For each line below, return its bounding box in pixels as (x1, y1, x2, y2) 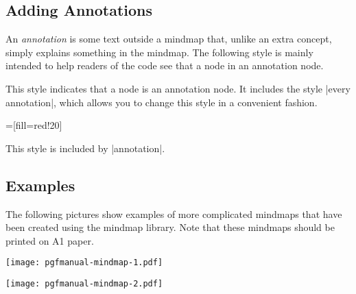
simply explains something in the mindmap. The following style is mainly (5, 45, 313, 59)
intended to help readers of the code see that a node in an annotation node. (5, 58, 324, 73)
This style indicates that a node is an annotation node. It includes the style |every (5, 81, 351, 95)
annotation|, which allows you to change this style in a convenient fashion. (5, 95, 318, 109)
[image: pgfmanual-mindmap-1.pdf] (5, 258, 163, 268)
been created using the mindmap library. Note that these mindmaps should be (5, 220, 335, 234)
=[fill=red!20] (5, 118, 62, 132)
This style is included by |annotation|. (5, 140, 165, 155)
